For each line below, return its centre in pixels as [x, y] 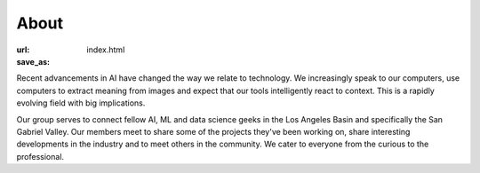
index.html [106, 50]
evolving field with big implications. [81, 103]
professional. [40, 156]
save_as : [33, 61]
